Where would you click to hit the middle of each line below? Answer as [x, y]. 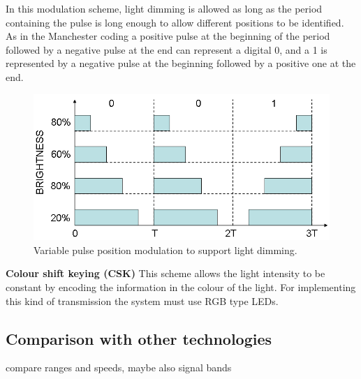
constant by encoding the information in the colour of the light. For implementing [181, 287]
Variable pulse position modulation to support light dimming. [165, 250]
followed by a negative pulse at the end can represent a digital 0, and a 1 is [167, 49]
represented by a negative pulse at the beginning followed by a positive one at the [181, 63]
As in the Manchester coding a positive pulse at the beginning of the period [168, 36]
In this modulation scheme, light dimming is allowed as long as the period [164, 8]
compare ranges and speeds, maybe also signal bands [119, 367]
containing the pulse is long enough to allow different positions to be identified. [175, 22]
